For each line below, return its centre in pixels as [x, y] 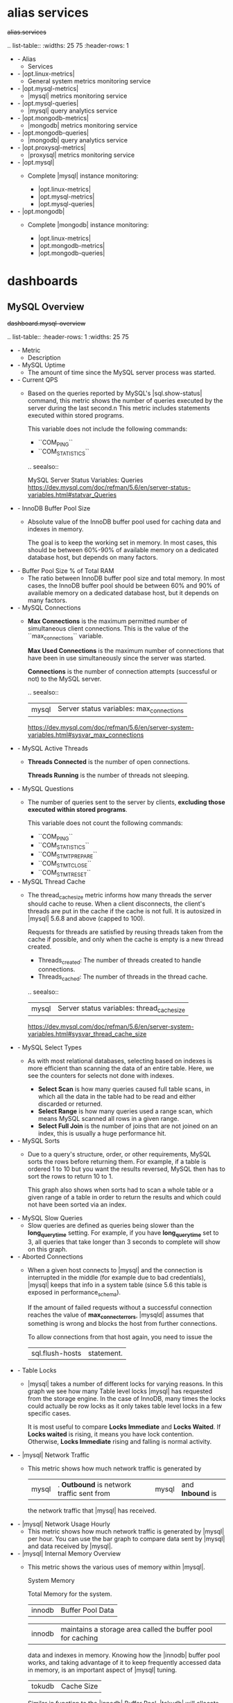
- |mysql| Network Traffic [53, 1455]
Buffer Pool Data [87, 1611]
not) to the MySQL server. [64, 679]
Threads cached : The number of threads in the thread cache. [123, 977]
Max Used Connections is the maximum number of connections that [126, 651]
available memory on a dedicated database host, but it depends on [123, 592]
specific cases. [49, 1413]
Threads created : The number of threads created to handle [120, 961]
